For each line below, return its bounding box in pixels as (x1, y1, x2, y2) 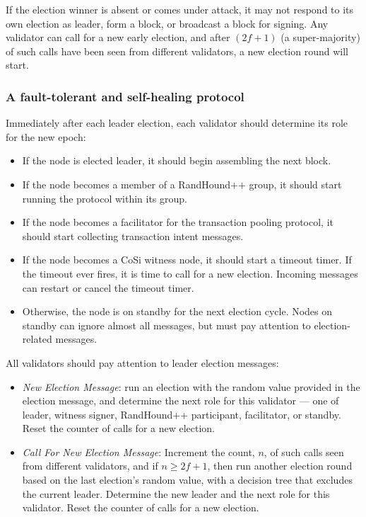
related (22, 331, 52, 346)
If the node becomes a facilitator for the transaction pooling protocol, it (22, 215, 333, 229)
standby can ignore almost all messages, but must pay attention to (22, 317, 311, 332)
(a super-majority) (281, 30, 360, 45)
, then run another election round (207, 458, 353, 473)
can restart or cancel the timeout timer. (22, 280, 194, 295)
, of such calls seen (264, 444, 344, 459)
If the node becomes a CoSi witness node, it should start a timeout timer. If (22, 252, 352, 267)
